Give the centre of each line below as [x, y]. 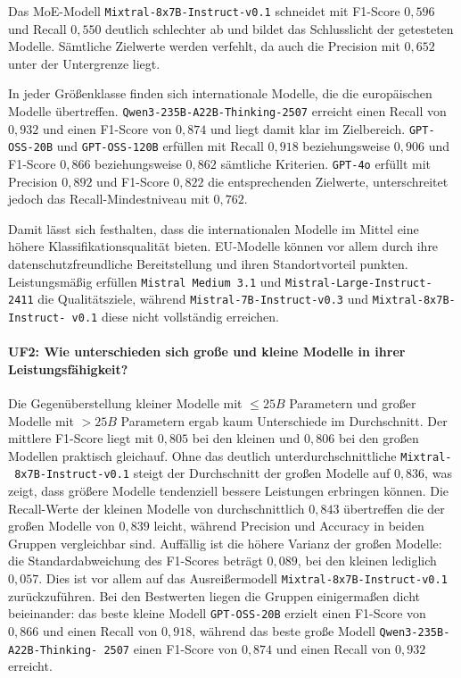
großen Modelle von [62, 526]
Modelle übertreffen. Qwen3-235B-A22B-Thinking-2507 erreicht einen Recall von [227, 111]
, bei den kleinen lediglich [367, 561]
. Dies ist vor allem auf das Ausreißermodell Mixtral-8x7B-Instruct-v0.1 [243, 578]
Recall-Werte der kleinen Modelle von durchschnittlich [156, 508]
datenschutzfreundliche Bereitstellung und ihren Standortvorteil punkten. [208, 264]
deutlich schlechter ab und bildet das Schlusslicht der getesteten [280, 28]
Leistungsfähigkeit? [68, 368]
